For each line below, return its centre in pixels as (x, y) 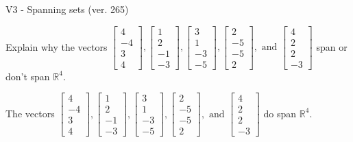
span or (332, 46)
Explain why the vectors (57, 46)
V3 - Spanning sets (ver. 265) (67, 9)
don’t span (28, 76)
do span (280, 113)
